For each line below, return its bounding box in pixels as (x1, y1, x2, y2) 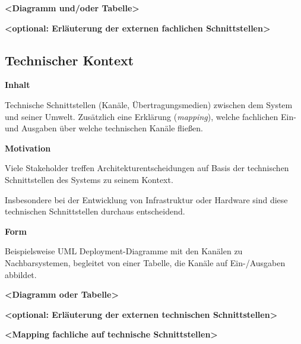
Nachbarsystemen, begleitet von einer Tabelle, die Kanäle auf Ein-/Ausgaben (5, 256, 286, 269)
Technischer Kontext (5, 51, 134, 69)
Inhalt (5, 78, 30, 91)
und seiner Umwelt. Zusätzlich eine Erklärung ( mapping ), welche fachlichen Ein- (5, 110, 296, 122)
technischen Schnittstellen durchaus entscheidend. (5, 205, 185, 217)
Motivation (5, 141, 51, 154)
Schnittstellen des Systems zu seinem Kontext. (5, 173, 173, 185)
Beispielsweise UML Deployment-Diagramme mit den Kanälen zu (5, 245, 243, 257)
